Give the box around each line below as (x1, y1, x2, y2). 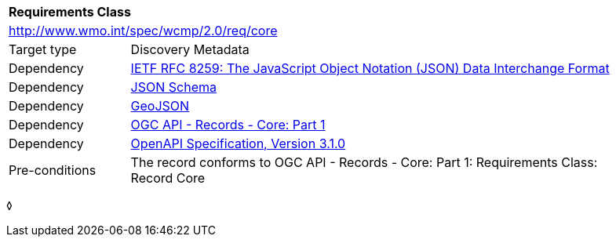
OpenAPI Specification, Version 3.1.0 (130, 136, 346, 151)
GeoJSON (130, 98, 190, 114)
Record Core (130, 170, 206, 186)
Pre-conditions (9, 162, 97, 178)
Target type (9, 42, 77, 57)
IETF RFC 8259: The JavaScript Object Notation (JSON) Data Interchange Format (130, 60, 610, 76)
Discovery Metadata (130, 42, 250, 57)
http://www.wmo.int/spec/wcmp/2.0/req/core (9, 23, 278, 38)
